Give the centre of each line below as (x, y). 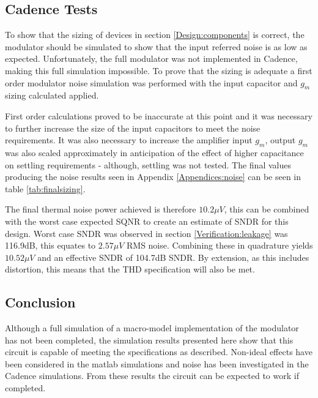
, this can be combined (267, 209)
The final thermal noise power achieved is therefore (101, 209)
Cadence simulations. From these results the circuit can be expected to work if (152, 376)
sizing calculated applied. (52, 95)
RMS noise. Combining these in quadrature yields (220, 245)
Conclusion (40, 302)
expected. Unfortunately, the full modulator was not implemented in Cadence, (151, 58)
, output (280, 140)
